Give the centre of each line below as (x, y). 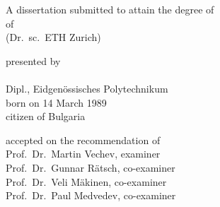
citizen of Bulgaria (46, 116)
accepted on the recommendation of (83, 140)
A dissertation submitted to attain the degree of (110, 9)
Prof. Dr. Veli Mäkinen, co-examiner (86, 181)
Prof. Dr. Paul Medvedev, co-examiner (91, 195)
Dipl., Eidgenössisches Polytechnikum (87, 88)
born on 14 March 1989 (56, 102)
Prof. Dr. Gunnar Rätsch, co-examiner (91, 167)
